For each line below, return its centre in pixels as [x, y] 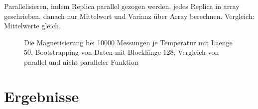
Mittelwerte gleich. [32, 26]
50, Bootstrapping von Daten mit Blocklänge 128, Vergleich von [122, 52]
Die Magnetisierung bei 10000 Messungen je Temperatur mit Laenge [128, 42]
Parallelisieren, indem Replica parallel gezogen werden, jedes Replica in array [122, 6]
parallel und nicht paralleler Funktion [81, 61]
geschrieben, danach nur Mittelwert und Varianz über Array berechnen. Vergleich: [129, 16]
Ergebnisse [42, 96]
